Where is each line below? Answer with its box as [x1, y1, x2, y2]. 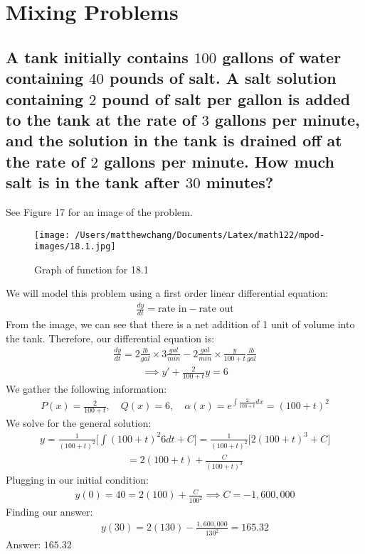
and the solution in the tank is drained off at [6, 129, 342, 151]
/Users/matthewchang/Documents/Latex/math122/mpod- [75, 229, 325, 240]
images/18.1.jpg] [34, 241, 116, 252]
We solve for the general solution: [6, 415, 152, 430]
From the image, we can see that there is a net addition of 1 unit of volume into [6, 317, 355, 332]
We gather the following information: [6, 381, 167, 396]
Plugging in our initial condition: [6, 472, 149, 487]
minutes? [206, 171, 274, 193]
